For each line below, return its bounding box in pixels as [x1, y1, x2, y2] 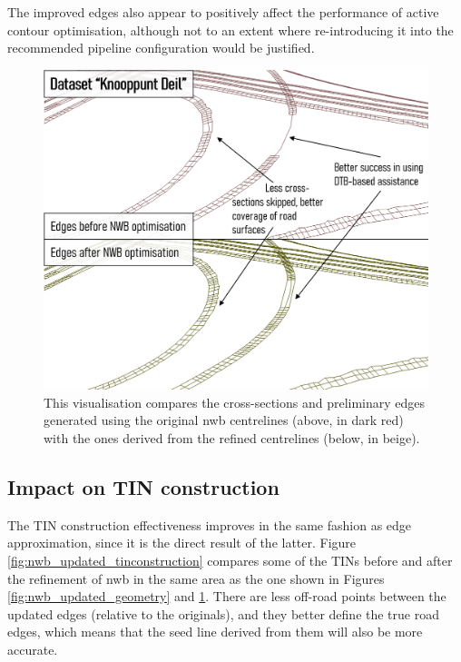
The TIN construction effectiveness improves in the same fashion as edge [7, 515, 412, 534]
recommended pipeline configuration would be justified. [7, 38, 315, 57]
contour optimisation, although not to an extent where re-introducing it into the [7, 20, 454, 39]
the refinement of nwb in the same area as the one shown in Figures [7, 568, 385, 588]
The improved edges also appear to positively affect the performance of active [7, 3, 439, 21]
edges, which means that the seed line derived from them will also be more [7, 622, 423, 641]
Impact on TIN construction [7, 472, 280, 500]
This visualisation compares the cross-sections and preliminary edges [44, 392, 426, 411]
